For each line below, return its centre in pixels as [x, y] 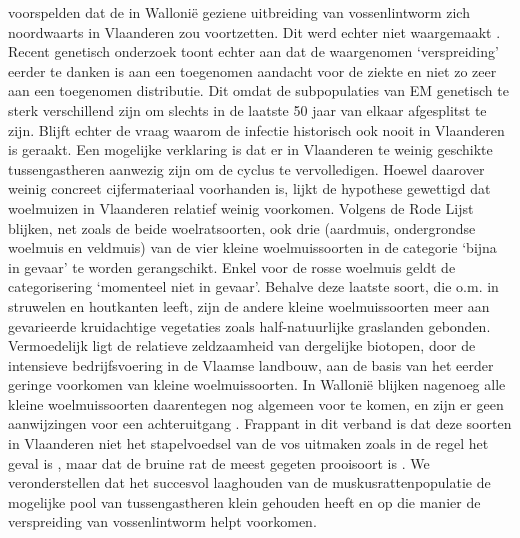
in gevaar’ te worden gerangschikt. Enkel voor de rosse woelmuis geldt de [232, 266]
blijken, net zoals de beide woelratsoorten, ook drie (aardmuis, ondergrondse [242, 227]
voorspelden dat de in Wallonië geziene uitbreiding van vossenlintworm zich [239, 12]
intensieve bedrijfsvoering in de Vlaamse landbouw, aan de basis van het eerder [251, 364]
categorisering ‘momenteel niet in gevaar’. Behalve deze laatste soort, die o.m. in [253, 286]
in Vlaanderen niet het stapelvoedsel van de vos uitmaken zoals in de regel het [248, 443]
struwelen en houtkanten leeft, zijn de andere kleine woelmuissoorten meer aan [249, 305]
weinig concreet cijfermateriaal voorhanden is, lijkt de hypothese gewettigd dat [249, 188]
